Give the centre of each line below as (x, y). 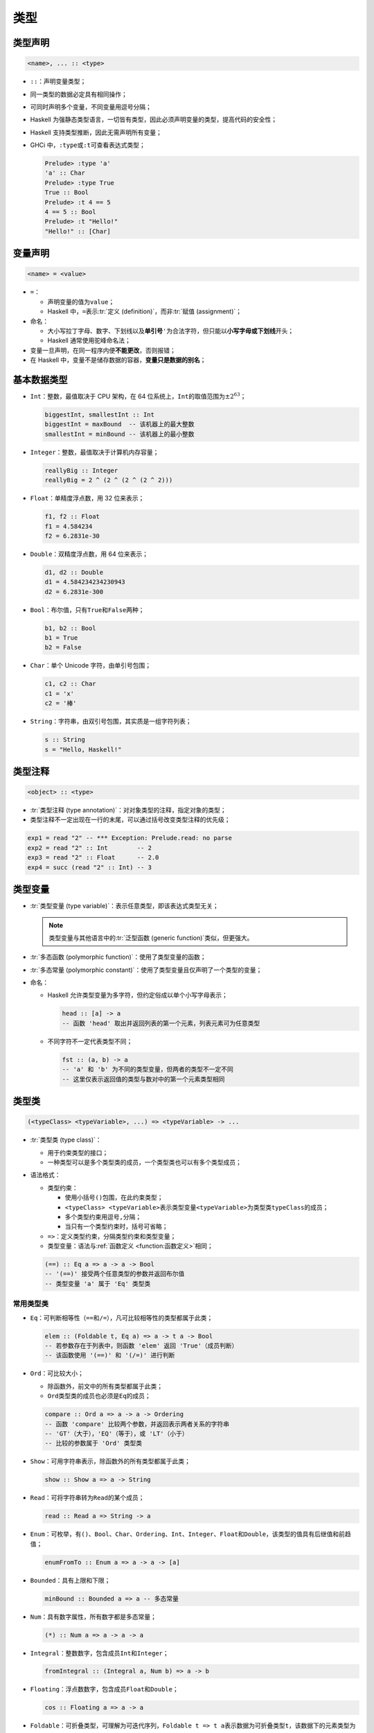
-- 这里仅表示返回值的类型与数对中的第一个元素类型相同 (143, 1079)
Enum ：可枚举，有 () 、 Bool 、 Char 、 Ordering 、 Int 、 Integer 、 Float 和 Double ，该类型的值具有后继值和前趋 (190, 1534)
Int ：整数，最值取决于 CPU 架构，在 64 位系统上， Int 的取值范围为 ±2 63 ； (138, 396)
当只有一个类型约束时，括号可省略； (116, 1226)
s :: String (65, 740)
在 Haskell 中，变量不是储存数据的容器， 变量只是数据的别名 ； (118, 360)
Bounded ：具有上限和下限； (70, 1580)
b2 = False (63, 647)
